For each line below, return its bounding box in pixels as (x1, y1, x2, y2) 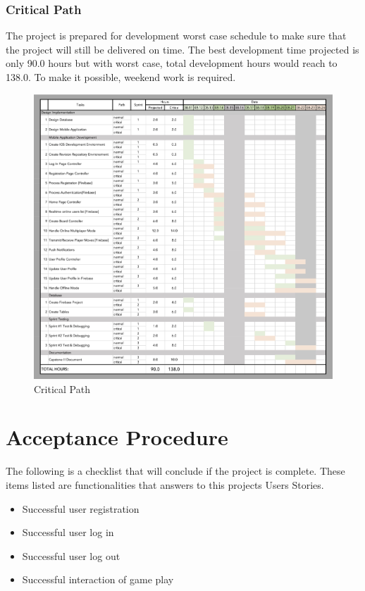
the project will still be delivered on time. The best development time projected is (6, 42, 359, 56)
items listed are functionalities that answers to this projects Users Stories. (6, 478, 324, 492)
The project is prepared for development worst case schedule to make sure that (6, 28, 347, 43)
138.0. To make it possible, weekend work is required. (6, 70, 236, 84)
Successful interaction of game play (22, 572, 174, 587)
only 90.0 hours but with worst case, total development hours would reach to (6, 56, 338, 70)
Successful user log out (22, 548, 120, 563)
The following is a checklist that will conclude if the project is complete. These (6, 464, 345, 478)
